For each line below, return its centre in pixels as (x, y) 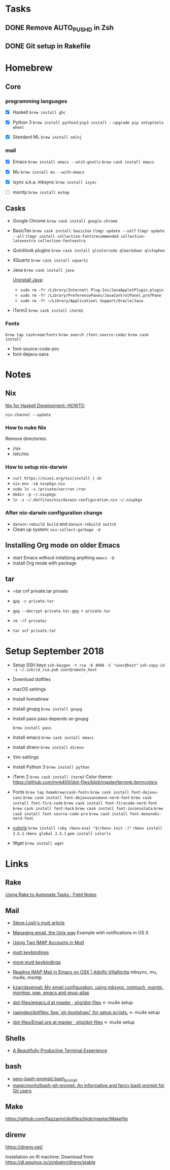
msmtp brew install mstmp (41, 192)
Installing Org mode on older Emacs (63, 545)
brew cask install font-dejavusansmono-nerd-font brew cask (88, 798)
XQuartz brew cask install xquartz (50, 260)
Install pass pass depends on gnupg (50, 719)
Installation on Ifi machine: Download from (49, 1157)
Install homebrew (31, 699)
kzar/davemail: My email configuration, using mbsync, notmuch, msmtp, (88, 987)
